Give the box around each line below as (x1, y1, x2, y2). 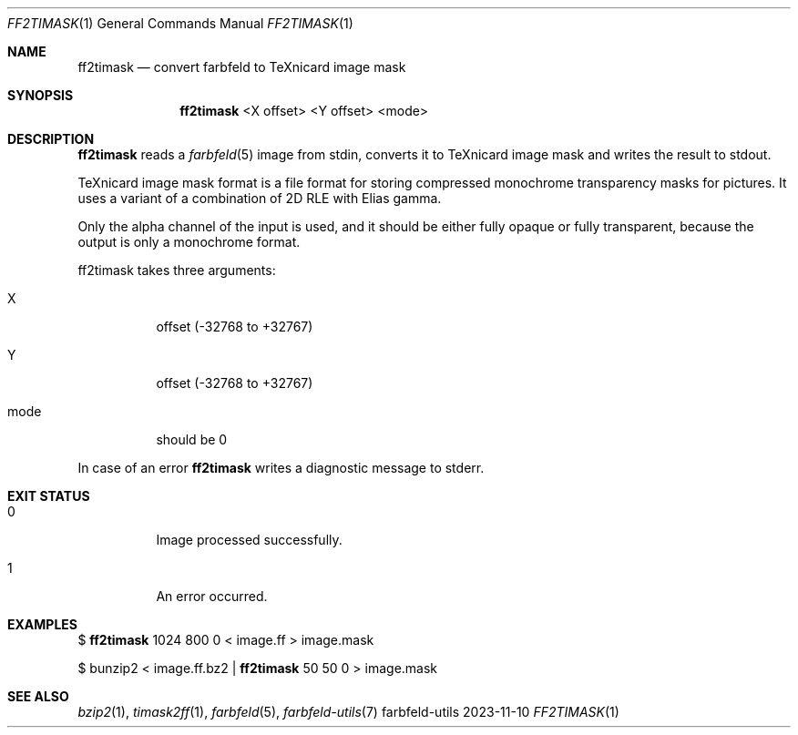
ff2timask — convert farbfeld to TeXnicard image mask (77, 59, 406, 75)
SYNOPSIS (7, 87, 74, 103)
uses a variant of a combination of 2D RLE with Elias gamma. (77, 190, 442, 206)
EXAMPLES (7, 617, 77, 632)
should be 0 (156, 432, 228, 447)
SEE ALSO (7, 689, 69, 704)
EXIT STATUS (7, 488, 90, 504)
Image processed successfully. (156, 532, 343, 547)
